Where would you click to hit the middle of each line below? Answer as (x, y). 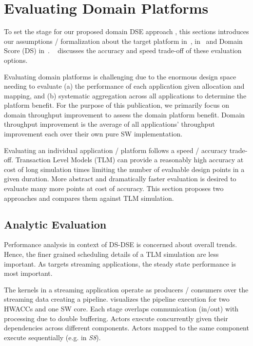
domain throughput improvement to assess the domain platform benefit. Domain (125, 114)
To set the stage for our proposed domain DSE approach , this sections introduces (126, 31)
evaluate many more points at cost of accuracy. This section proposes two (114, 188)
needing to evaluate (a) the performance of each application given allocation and (124, 86)
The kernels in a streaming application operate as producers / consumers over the (126, 289)
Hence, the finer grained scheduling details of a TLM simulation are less (111, 254)
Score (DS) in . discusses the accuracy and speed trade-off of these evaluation (123, 50)
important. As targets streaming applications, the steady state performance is (120, 263)
